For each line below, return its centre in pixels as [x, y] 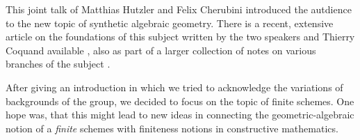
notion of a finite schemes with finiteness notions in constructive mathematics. [172, 128]
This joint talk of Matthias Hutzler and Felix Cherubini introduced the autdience [179, 9]
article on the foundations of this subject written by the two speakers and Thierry [180, 37]
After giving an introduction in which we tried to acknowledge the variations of [174, 87]
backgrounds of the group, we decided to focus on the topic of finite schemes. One [180, 101]
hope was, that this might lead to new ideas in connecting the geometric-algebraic [180, 115]
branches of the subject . [58, 64]
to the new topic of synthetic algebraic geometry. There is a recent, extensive [170, 23]
